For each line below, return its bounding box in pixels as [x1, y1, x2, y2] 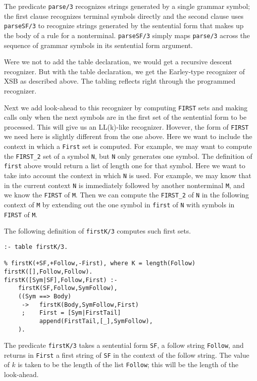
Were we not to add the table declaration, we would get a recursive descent [4, 56, 232, 67]
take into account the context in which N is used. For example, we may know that [4, 170, 252, 180]
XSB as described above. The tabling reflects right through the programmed [4, 76, 236, 86]
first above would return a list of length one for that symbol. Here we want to [4, 160, 246, 171]
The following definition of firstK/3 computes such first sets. [4, 226, 191, 236]
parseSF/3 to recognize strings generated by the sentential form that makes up [4, 20, 244, 31]
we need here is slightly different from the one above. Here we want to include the [4, 131, 253, 142]
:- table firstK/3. [4, 243, 68, 250]
